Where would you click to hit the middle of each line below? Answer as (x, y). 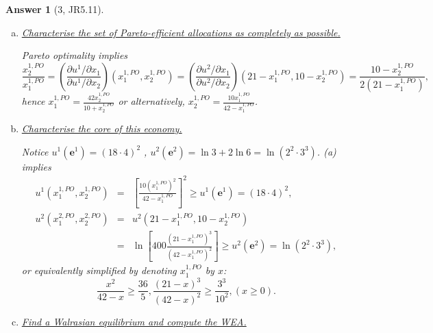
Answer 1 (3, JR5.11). (55, 9)
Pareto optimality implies (75, 55)
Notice (35, 151)
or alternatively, (151, 101)
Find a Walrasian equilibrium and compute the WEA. (134, 321)
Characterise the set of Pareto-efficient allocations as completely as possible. (181, 32)
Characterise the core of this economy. (102, 128)
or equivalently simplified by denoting (99, 270)
